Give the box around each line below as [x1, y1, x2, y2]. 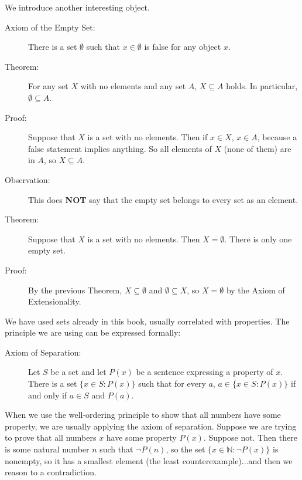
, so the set [166, 443, 205, 455]
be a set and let [50, 366, 107, 378]
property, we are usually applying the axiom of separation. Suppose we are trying [5, 420, 297, 432]
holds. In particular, [226, 80, 298, 92]
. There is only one [224, 232, 292, 245]
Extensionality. [28, 295, 81, 307]
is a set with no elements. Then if [87, 131, 208, 143]
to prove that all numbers [5, 431, 97, 444]
